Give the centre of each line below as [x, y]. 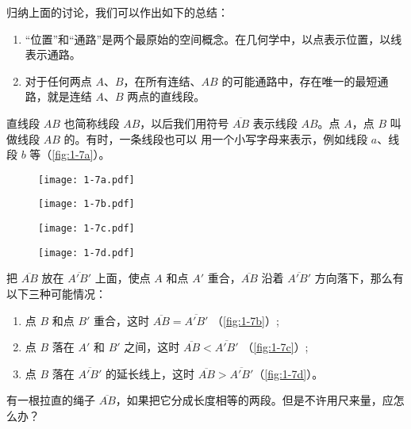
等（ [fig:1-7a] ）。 [70, 154]
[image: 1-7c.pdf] [86, 229]
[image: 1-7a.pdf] [86, 180]
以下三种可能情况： [56, 293]
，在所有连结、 [162, 80]
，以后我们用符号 [184, 123]
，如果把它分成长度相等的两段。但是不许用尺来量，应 [254, 400]
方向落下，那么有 [359, 278]
